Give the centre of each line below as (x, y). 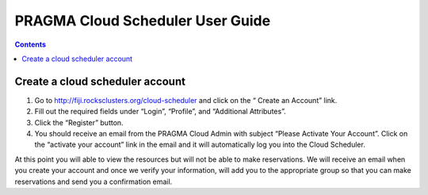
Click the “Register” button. (79, 122)
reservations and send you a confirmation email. (94, 182)
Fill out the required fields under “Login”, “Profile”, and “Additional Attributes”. (160, 112)
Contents (31, 44)
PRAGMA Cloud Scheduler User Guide (143, 21)
